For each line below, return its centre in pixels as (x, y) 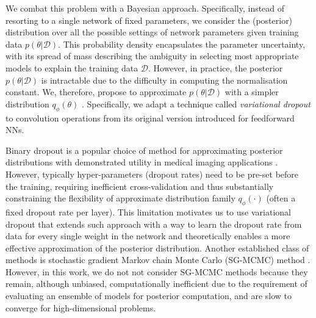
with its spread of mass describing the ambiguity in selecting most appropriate (152, 56)
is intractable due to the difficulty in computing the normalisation (164, 80)
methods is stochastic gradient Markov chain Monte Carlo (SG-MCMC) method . (158, 260)
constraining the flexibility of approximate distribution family (120, 198)
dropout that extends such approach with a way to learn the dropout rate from (154, 224)
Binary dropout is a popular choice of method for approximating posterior (144, 150)
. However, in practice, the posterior (216, 67)
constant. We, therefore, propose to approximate (96, 92)
